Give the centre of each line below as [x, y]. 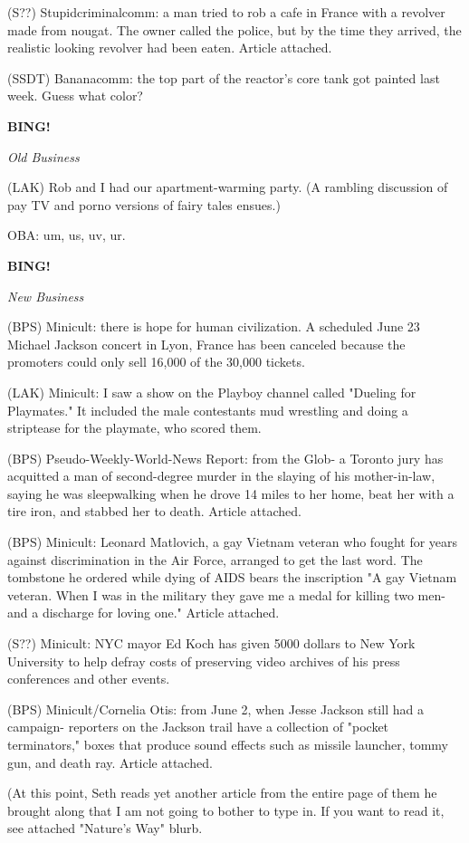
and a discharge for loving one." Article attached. [144, 613]
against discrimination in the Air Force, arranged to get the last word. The [215, 559]
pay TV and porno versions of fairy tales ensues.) [144, 204]
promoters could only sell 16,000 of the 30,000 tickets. [156, 362]
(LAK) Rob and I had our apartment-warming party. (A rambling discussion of [228, 187]
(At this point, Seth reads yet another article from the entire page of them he [222, 793]
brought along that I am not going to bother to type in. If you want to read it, [226, 810]
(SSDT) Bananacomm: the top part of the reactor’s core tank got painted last [224, 77]
